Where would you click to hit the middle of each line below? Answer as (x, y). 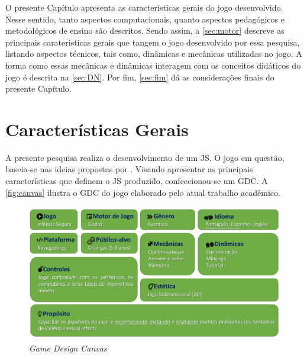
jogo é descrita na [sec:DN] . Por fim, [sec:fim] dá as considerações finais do (140, 77)
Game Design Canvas (68, 348)
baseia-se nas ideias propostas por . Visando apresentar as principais (129, 169)
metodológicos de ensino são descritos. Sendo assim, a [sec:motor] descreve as (145, 30)
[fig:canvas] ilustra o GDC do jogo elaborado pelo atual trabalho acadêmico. (143, 192)
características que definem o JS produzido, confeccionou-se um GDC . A (137, 181)
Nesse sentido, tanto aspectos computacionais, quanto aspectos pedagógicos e (145, 19)
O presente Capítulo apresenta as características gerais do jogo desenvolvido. (144, 7)
